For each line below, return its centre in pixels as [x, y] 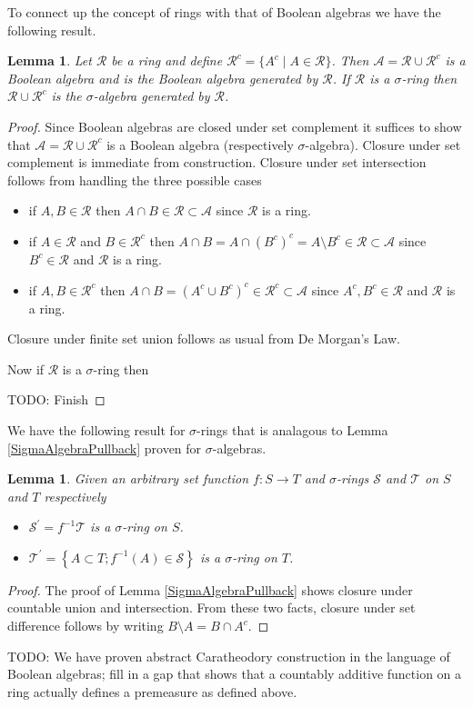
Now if [26, 368]
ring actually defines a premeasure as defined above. [152, 691]
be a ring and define [167, 60]
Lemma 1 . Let [50, 60]
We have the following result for [96, 429]
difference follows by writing [86, 626]
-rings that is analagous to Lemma [292, 429]
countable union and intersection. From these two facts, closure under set [211, 607]
